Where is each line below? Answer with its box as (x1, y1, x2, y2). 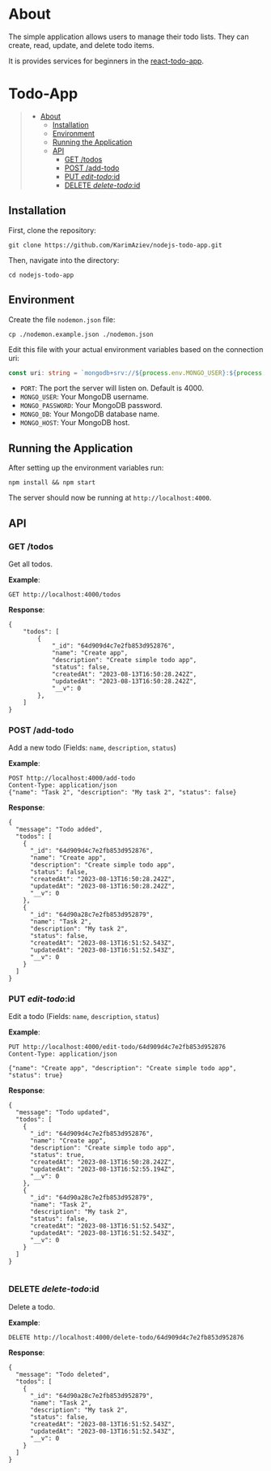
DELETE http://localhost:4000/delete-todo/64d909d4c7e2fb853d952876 (8, 1333, 244, 1341)
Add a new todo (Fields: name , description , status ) (8, 743, 176, 753)
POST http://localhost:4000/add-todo (8, 774, 136, 783)
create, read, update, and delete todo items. (8, 40, 155, 49)
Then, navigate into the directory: (8, 255, 120, 265)
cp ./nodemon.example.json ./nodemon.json (8, 330, 154, 338)
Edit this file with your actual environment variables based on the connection (8, 344, 264, 354)
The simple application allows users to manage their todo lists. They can (8, 32, 249, 41)
